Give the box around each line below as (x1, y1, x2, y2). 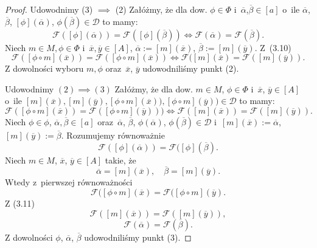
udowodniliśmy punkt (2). (142, 62, 239, 75)
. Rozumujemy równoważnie (61, 128, 165, 141)
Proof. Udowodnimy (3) (5, 3, 93, 15)
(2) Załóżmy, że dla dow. (115, 3, 207, 15)
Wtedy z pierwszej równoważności (5, 176, 133, 188)
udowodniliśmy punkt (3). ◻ (84, 230, 192, 243)
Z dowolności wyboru (5, 62, 84, 75)
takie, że (105, 153, 136, 166)
